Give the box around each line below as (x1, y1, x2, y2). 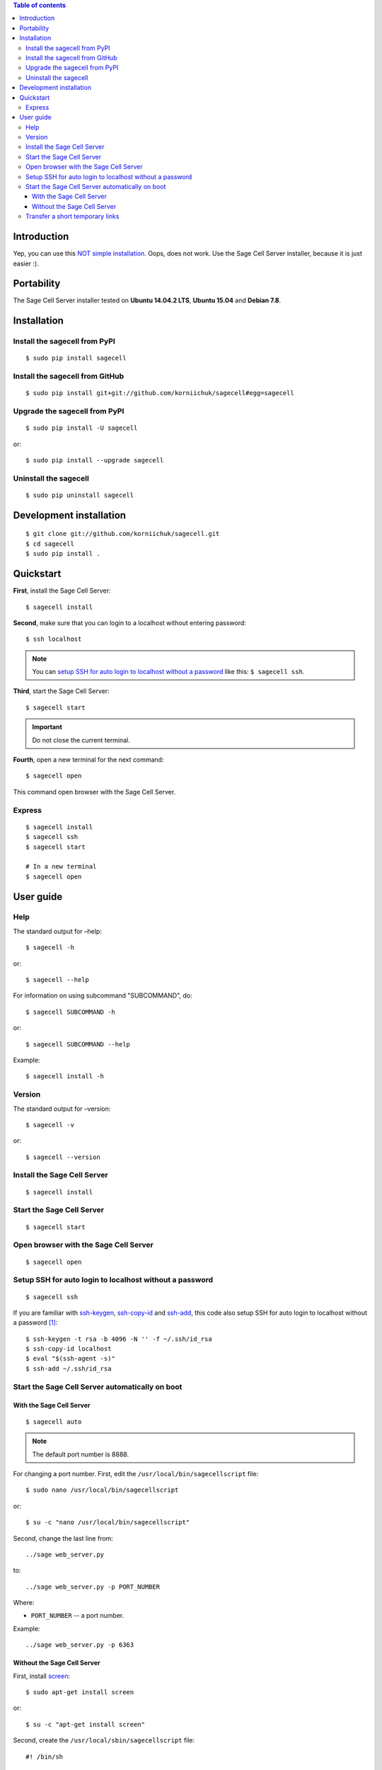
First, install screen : (13, 1672, 71, 1680)
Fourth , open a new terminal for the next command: (13, 755, 164, 764)
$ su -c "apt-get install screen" (25, 1720, 145, 1728)
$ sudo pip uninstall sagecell (25, 491, 134, 499)
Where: (13, 1599, 35, 1607)
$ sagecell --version (25, 1153, 100, 1161)
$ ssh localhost (25, 635, 82, 644)
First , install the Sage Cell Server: (13, 586, 111, 595)
